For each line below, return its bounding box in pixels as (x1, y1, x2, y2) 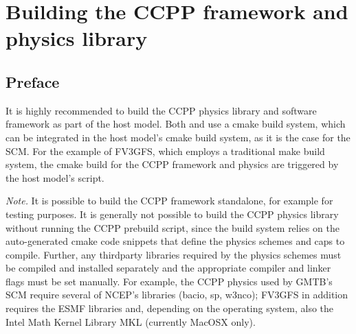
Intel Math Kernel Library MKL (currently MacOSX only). (5, 314, 256, 329)
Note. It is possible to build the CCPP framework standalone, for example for (5, 193, 333, 208)
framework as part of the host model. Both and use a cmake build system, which (5, 117, 346, 131)
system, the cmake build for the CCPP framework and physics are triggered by (5, 157, 339, 171)
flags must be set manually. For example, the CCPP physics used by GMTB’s (5, 274, 333, 288)
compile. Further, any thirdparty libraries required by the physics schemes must (5, 247, 342, 261)
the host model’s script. (5, 170, 104, 184)
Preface (5, 71, 60, 92)
